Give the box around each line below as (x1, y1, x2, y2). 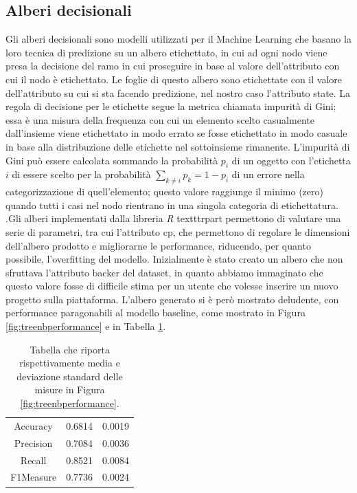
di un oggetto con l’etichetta (231, 153, 351, 167)
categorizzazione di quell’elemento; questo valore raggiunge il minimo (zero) (5, 184, 323, 199)
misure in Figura (34, 382, 105, 397)
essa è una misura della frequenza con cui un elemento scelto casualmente (5, 112, 314, 127)
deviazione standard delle (16, 369, 123, 383)
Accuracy (14, 418, 53, 432)
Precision (14, 435, 53, 450)
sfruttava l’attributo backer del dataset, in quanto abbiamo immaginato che (5, 265, 323, 279)
